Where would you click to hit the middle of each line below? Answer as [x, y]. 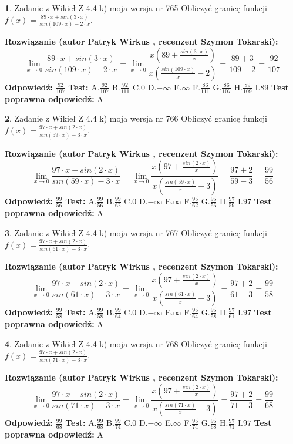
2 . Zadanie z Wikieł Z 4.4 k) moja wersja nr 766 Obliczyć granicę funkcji [136, 118]
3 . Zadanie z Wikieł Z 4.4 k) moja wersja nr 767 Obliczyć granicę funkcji [136, 232]
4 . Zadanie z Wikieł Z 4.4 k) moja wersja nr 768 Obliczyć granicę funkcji [136, 343]
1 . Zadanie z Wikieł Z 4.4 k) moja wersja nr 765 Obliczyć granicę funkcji [136, 8]
